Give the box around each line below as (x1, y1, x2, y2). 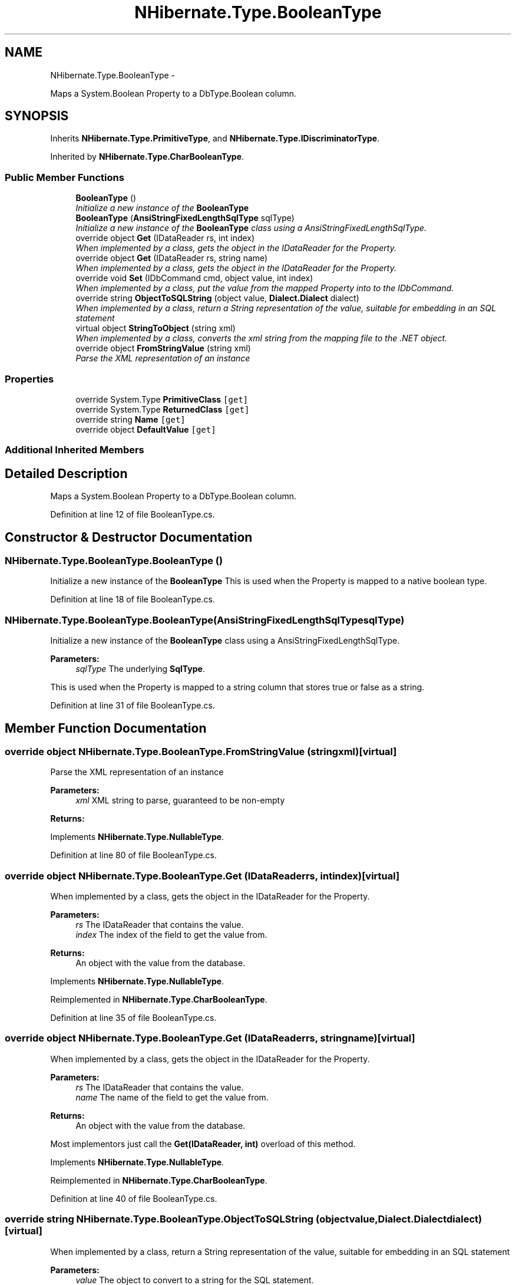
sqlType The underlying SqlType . (75, 664, 205, 674)
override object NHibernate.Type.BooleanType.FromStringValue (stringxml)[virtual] (5, 745, 397, 757)
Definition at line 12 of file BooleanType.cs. (50, 509, 215, 520)
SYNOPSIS (5, 108, 69, 124)
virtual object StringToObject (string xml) (75, 323, 236, 334)
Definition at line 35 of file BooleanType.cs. (50, 1013, 217, 1023)
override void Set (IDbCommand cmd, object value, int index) (75, 273, 313, 284)
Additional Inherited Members (5, 444, 144, 456)
